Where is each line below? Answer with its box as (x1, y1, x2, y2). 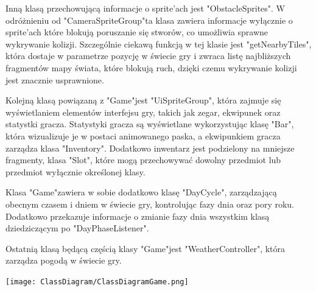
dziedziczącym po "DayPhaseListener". (5, 222, 149, 234)
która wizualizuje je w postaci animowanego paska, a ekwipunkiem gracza (5, 129, 281, 142)
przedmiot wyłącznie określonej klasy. (5, 165, 146, 178)
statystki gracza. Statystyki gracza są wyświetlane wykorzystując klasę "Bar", (5, 117, 294, 130)
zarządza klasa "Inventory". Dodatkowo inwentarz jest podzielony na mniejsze (5, 141, 295, 154)
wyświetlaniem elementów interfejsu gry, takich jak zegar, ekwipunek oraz (5, 105, 281, 118)
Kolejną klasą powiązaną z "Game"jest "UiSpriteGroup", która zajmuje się (5, 94, 281, 107)
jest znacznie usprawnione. (5, 73, 104, 86)
